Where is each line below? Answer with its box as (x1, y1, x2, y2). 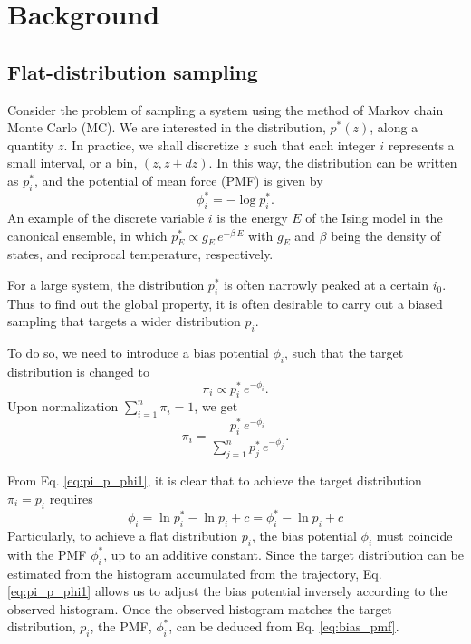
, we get (194, 397, 238, 416)
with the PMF (7, 544, 87, 563)
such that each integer (253, 135, 376, 154)
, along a (370, 118, 418, 137)
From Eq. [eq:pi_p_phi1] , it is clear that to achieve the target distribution (7, 471, 422, 490)
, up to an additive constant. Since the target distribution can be (103, 544, 464, 563)
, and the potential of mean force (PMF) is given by (34, 170, 323, 189)
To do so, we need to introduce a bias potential (7, 343, 269, 362)
